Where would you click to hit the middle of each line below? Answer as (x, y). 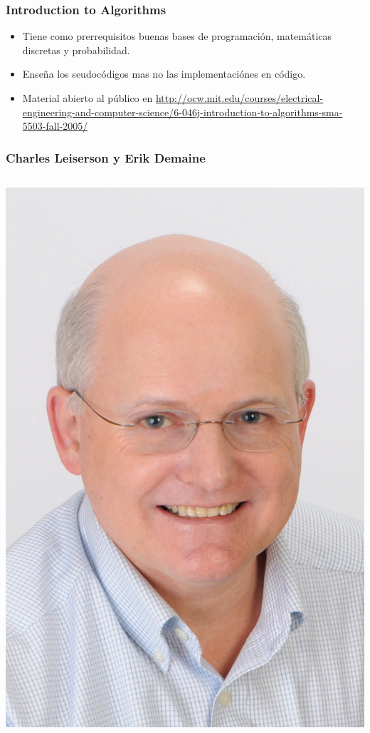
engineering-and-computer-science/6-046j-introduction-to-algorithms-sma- (183, 112)
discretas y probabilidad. (76, 50)
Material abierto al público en (88, 98)
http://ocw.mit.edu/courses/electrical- (239, 98)
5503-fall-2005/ (55, 126)
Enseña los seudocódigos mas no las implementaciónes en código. (164, 74)
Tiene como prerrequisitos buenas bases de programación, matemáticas (177, 36)
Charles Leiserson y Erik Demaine (106, 157)
